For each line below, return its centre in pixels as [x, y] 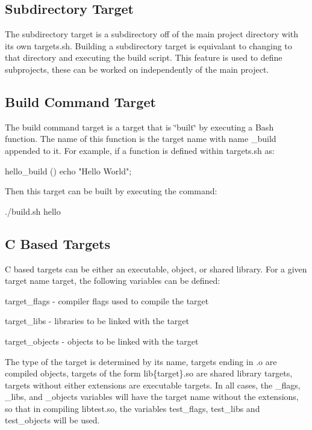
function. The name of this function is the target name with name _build [141, 139]
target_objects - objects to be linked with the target [102, 341]
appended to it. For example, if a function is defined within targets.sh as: [140, 150]
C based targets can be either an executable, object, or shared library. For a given [156, 269]
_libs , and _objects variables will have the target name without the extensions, [152, 397]
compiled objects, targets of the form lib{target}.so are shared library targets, [149, 373]
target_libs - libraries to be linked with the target [97, 321]
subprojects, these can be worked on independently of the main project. [137, 69]
